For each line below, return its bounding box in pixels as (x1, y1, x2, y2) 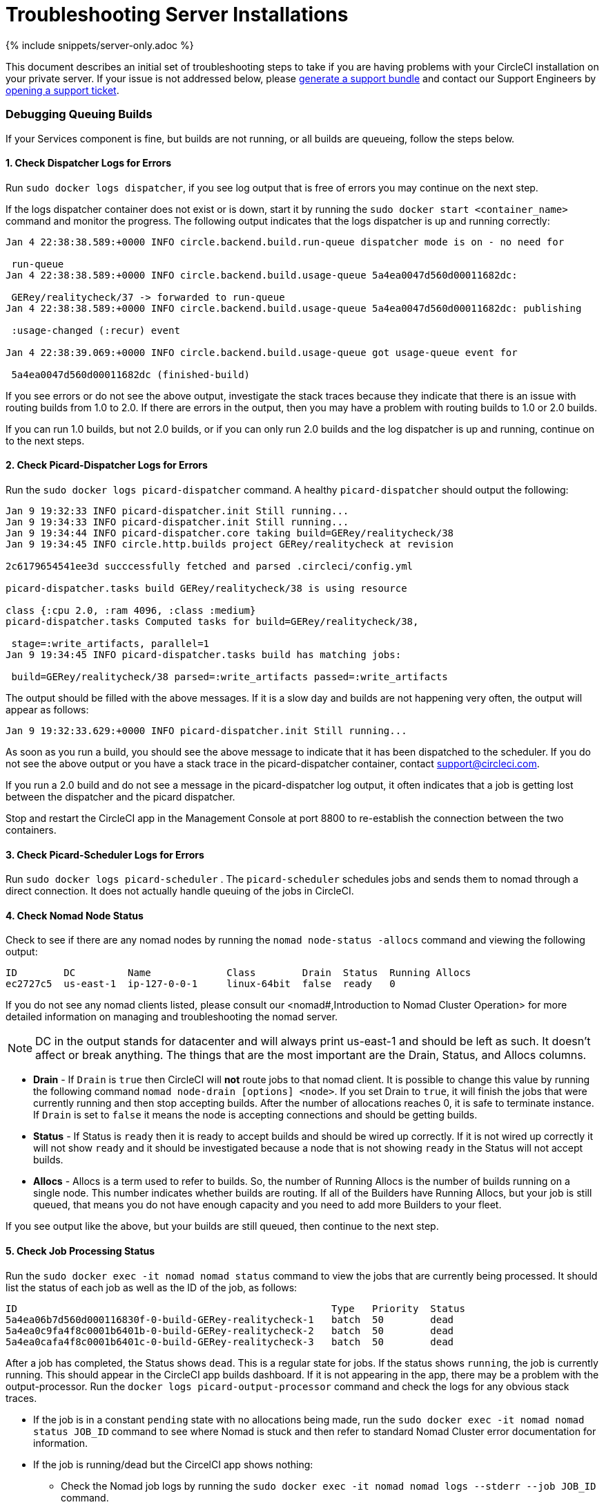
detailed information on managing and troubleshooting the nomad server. (6, 1011, 338, 1023)
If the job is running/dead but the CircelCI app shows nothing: (33, 1458, 313, 1470)
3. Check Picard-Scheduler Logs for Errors (6, 848, 204, 861)
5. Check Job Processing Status (6, 1244, 155, 1257)
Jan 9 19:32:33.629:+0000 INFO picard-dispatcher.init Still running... (6, 724, 407, 736)
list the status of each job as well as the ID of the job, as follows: (6, 1281, 298, 1293)
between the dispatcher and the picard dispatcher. (6, 790, 235, 803)
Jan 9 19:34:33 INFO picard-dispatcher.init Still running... (6, 516, 349, 527)
